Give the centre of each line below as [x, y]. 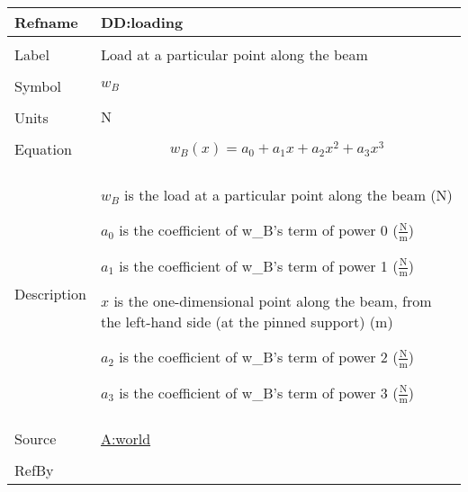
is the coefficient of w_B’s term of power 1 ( [259, 265]
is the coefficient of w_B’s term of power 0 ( [259, 230]
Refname [46, 22]
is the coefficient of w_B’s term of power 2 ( [259, 357]
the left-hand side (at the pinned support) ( [238, 322]
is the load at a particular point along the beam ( [280, 195]
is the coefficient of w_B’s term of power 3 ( [259, 392]
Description [50, 294]
